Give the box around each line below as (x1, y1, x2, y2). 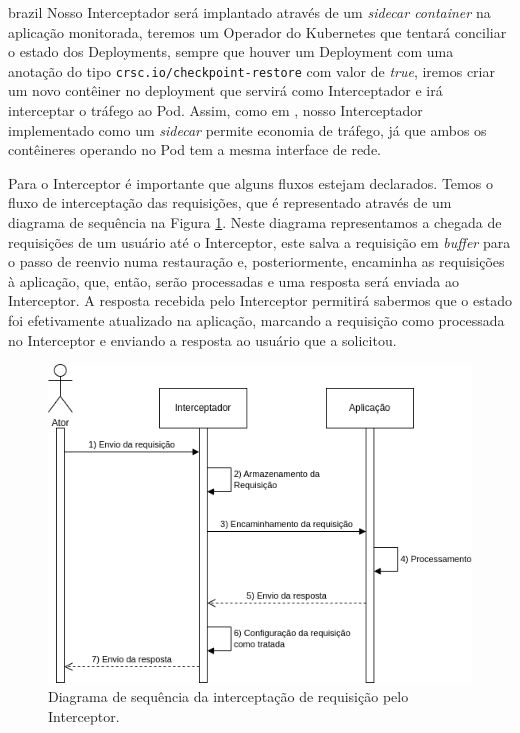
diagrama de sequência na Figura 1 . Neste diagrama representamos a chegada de (8, 212, 502, 232)
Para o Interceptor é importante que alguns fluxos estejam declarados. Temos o (8, 172, 493, 193)
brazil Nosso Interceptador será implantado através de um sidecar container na (8, 2, 491, 22)
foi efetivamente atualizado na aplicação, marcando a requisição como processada (8, 309, 505, 330)
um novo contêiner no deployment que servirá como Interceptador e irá (8, 80, 443, 101)
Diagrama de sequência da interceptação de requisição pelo (48, 686, 409, 707)
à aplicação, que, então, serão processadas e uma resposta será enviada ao (8, 270, 459, 291)
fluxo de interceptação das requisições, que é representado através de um (8, 192, 452, 213)
